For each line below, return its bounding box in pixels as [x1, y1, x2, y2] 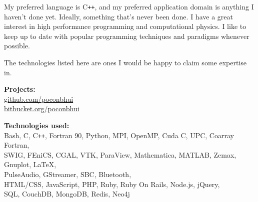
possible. [4, 40, 30, 51]
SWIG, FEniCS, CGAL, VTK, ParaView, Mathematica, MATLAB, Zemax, [4, 149, 236, 160]
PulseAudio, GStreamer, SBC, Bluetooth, [4, 169, 131, 180]
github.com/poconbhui [4, 93, 73, 104]
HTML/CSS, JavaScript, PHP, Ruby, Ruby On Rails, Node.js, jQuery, [4, 179, 220, 189]
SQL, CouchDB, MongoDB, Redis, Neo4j [4, 189, 130, 199]
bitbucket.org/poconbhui [4, 103, 79, 114]
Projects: [4, 84, 35, 94]
